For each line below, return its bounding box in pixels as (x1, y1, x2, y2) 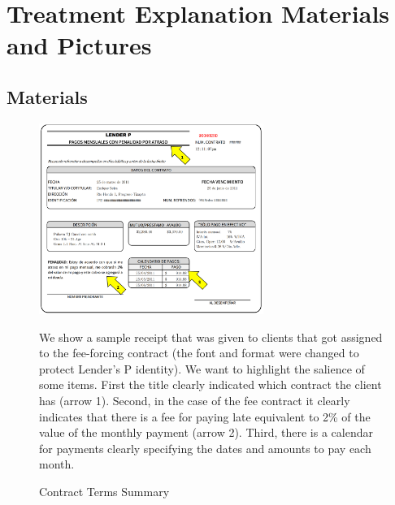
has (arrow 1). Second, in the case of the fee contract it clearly (39, 391, 350, 408)
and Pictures (7, 28, 152, 62)
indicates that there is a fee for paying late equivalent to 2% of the (39, 408, 371, 425)
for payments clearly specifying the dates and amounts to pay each (39, 439, 371, 456)
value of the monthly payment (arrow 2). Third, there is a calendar (39, 424, 373, 441)
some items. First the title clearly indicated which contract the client (39, 376, 382, 393)
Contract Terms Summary (39, 482, 170, 499)
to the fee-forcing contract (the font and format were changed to (39, 344, 359, 361)
